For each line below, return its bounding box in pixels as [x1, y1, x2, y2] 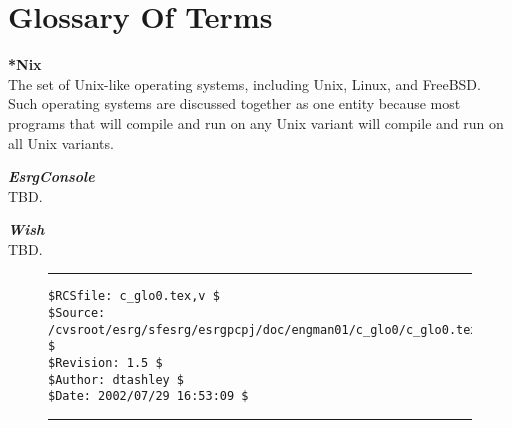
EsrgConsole [8, 166, 95, 187]
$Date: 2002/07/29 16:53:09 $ [48, 389, 249, 404]
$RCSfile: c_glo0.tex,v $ [48, 289, 220, 304]
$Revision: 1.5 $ [48, 356, 163, 371]
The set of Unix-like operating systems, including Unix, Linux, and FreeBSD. [8, 73, 481, 94]
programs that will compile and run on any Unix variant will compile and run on [8, 112, 504, 133]
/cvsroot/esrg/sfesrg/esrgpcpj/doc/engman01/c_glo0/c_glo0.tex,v [48, 322, 492, 337]
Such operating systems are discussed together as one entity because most [8, 93, 461, 114]
